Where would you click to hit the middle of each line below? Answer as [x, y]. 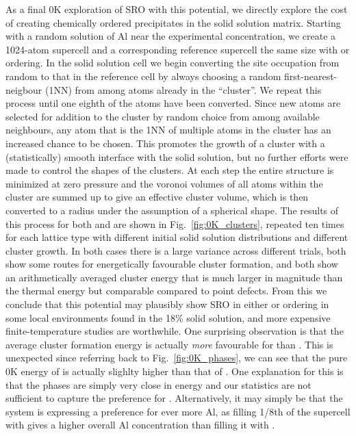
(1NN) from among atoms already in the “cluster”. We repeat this [183, 89]
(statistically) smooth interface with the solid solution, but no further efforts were [177, 156]
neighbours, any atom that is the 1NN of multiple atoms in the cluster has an [168, 130]
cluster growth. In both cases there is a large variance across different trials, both [176, 250]
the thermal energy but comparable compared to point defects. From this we [166, 291]
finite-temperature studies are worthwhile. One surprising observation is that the [175, 331]
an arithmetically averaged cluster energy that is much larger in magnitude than [174, 277]
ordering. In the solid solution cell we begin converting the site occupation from [173, 63]
